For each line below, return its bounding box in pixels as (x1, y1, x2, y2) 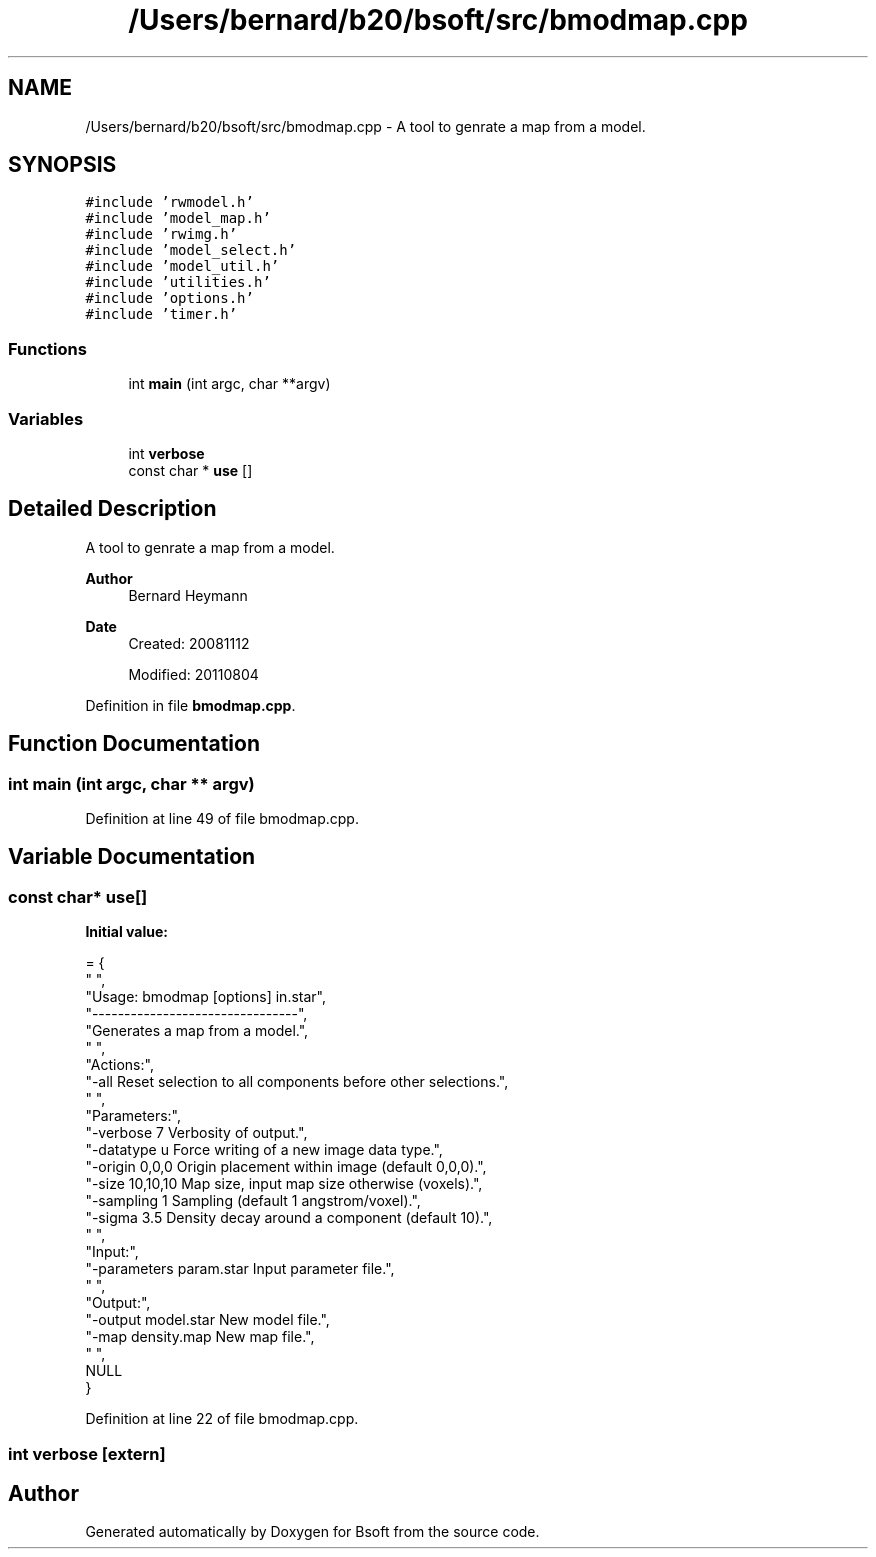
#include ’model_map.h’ (85, 210, 271, 227)
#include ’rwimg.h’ (85, 226, 238, 243)
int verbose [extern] (8, 1443, 166, 1464)
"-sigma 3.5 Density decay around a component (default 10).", (85, 1209, 493, 1227)
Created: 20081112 (128, 634, 250, 652)
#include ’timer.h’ (85, 306, 238, 323)
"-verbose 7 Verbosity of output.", (85, 1124, 308, 1142)
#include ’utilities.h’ (85, 274, 271, 291)
